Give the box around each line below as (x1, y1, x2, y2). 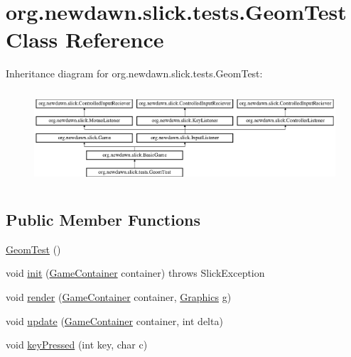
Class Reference (6, 25, 164, 54)
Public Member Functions (6, 209, 200, 230)
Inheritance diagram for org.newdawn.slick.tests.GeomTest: (6, 66, 263, 81)
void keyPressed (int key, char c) (6, 337, 148, 352)
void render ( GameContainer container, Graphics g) (6, 290, 232, 304)
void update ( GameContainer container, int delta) (6, 313, 223, 328)
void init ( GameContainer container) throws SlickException (6, 265, 265, 280)
